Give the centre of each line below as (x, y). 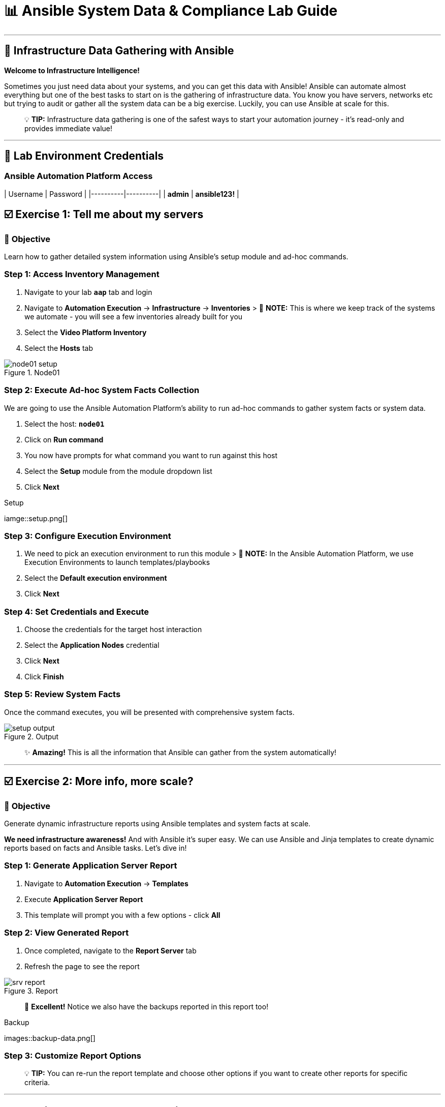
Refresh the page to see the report (82, 966)
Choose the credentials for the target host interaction (113, 630)
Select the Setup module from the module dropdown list (118, 471)
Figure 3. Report (31, 991)
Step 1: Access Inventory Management (82, 274)
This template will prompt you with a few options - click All (122, 915)
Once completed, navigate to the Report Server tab (110, 950)
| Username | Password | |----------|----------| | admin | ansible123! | (122, 194)
